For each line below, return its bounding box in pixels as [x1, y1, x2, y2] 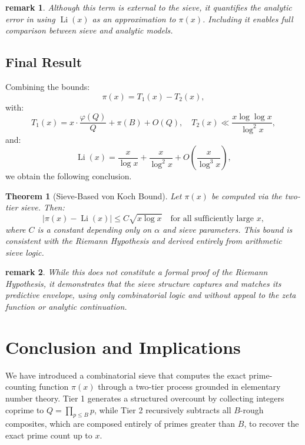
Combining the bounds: [5, 80, 90, 92]
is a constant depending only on [37, 223, 152, 235]
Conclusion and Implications [5, 334, 241, 359]
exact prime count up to [5, 429, 92, 441]
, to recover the [244, 417, 299, 430]
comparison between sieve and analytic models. [5, 24, 173, 36]
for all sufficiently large [170, 215, 254, 223]
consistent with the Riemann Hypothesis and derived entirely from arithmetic [5, 235, 282, 247]
